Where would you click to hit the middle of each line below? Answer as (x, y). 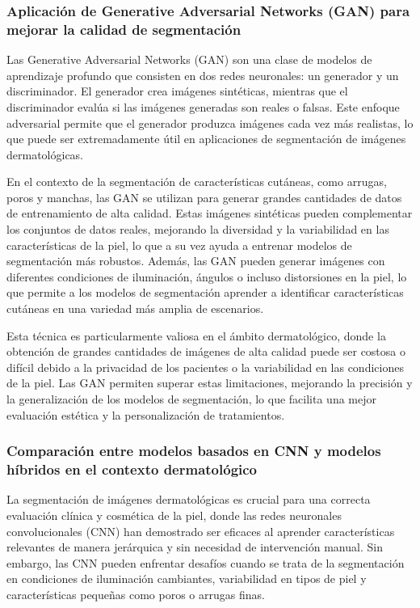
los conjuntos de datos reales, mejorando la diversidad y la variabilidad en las (198, 229)
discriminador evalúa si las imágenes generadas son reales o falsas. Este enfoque (203, 106)
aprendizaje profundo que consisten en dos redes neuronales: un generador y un (203, 75)
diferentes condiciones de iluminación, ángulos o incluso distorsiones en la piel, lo (207, 276)
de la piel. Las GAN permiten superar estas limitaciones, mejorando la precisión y (210, 383)
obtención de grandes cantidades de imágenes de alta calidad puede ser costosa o (206, 351)
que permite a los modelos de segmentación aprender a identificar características (205, 292)
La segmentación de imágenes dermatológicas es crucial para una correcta (189, 499)
